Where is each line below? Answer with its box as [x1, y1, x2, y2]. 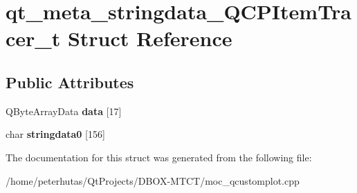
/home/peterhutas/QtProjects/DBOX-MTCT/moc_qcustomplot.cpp [6, 173, 300, 187]
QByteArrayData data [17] [6, 103, 122, 118]
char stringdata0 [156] [6, 127, 105, 141]
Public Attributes [6, 71, 134, 92]
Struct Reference [67, 24, 232, 52]
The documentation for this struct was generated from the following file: [6, 150, 312, 164]
